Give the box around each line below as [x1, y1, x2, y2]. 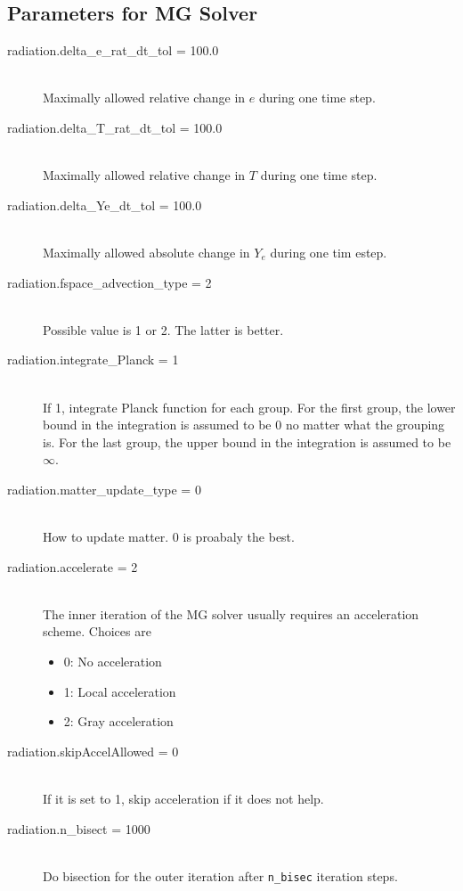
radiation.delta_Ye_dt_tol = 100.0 [7, 195, 202, 214]
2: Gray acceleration [63, 712, 174, 731]
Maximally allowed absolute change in [43, 242, 250, 261]
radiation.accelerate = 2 [7, 557, 138, 576]
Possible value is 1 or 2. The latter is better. [43, 320, 284, 339]
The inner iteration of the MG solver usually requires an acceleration [43, 604, 419, 623]
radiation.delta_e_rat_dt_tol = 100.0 [7, 41, 219, 60]
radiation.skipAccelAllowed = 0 [7, 741, 179, 760]
